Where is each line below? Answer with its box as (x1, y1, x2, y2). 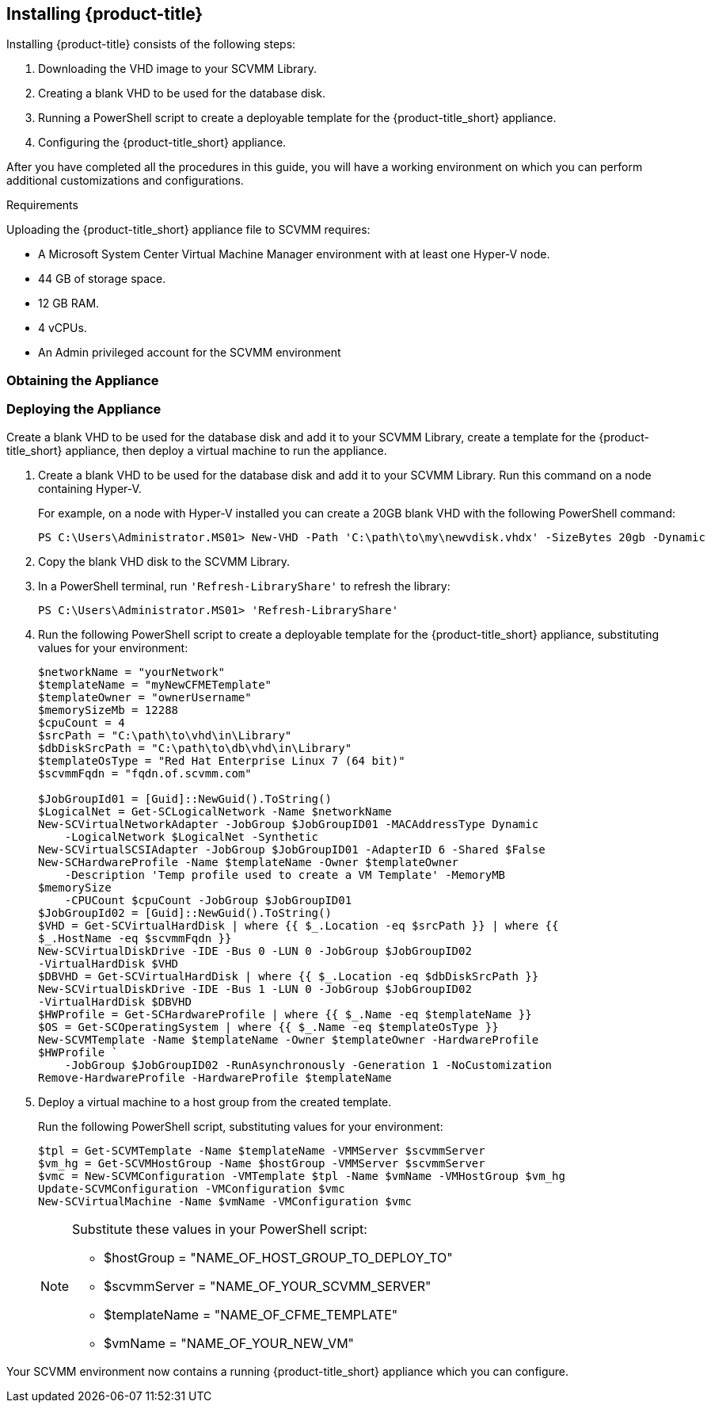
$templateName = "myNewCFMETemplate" (38, 678, 272, 691)
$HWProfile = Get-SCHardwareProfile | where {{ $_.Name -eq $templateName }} (38, 1007, 532, 1021)
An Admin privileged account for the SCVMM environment (38, 346, 341, 360)
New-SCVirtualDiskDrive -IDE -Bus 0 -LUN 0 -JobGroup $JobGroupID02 (38, 944, 472, 957)
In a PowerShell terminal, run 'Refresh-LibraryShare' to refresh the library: (38, 578, 451, 593)
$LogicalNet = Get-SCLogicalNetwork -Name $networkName (38, 804, 392, 818)
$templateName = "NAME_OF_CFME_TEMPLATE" (104, 1306, 398, 1323)
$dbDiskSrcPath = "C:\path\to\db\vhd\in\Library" (38, 741, 352, 754)
